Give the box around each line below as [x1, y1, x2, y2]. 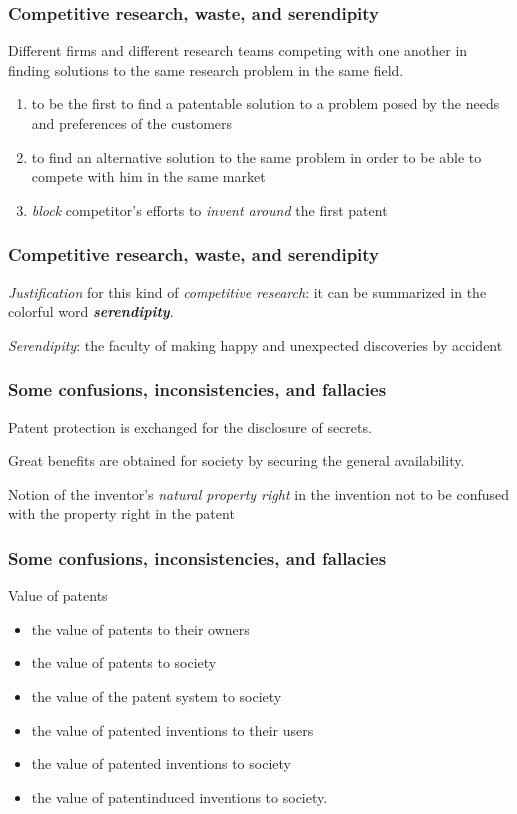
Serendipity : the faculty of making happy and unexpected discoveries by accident [8, 334, 503, 355]
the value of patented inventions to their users [31, 719, 314, 740]
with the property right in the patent [8, 503, 235, 524]
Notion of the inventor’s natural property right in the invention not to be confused [8, 483, 509, 504]
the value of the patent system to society [31, 685, 282, 706]
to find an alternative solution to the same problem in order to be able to [31, 146, 482, 167]
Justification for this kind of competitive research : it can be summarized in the [8, 281, 487, 302]
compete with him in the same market [31, 166, 266, 187]
